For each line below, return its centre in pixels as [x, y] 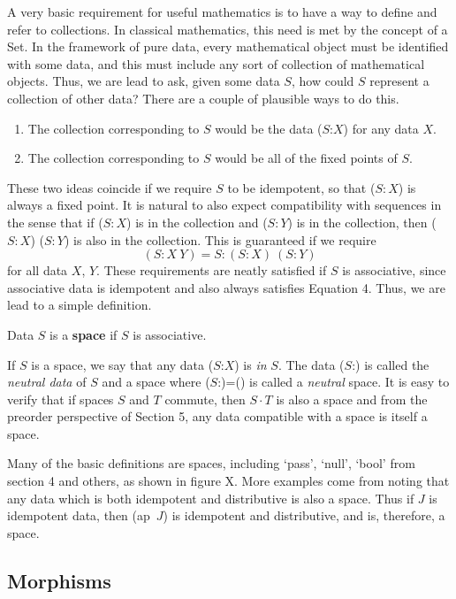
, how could [323, 81]
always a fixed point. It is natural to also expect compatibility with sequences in [224, 205]
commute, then [205, 399]
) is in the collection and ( [197, 222]
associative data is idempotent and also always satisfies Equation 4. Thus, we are [226, 287]
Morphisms [59, 580]
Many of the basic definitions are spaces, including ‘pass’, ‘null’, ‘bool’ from [211, 463]
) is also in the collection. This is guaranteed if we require [220, 239]
